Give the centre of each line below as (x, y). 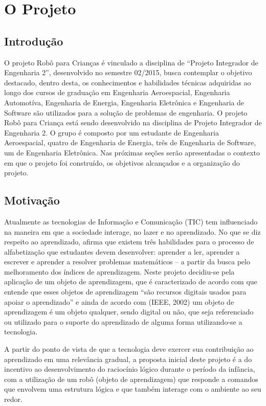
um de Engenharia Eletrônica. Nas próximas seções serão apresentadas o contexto (132, 152)
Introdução (34, 41)
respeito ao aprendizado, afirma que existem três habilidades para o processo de (129, 242)
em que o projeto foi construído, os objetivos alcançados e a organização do (122, 162)
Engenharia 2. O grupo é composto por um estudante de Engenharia (112, 132)
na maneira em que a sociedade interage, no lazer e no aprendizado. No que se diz (132, 231)
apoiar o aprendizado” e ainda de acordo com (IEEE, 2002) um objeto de (119, 301)
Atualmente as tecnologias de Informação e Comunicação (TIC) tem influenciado (131, 221)
